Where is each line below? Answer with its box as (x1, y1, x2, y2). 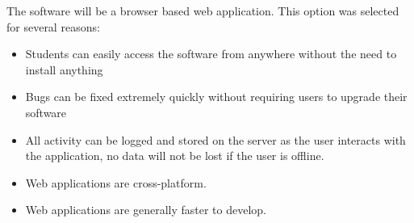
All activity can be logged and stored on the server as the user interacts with (25, 131, 406, 148)
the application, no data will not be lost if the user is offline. (25, 147, 324, 164)
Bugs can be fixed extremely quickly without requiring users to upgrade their (25, 88, 408, 105)
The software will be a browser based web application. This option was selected (6, 2, 399, 19)
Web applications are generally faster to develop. (25, 201, 266, 218)
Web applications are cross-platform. (25, 174, 207, 191)
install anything (25, 61, 103, 78)
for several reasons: (6, 18, 100, 35)
